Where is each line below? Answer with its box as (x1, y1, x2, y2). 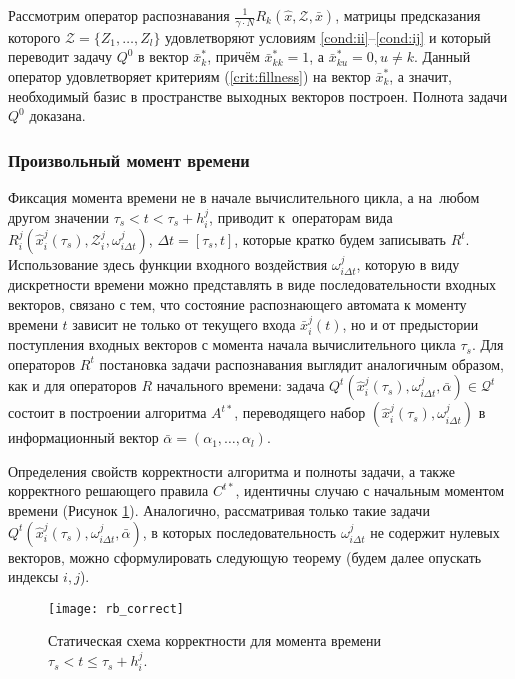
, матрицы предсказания (335, 5, 481, 25)
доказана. (29, 105, 86, 126)
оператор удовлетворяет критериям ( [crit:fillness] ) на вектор (8, 66, 371, 87)
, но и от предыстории (342, 313, 479, 334)
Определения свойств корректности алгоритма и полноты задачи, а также (8, 460, 455, 481)
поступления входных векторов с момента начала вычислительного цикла (8, 334, 456, 355)
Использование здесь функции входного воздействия (8, 254, 328, 275)
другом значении (8, 206, 109, 227)
